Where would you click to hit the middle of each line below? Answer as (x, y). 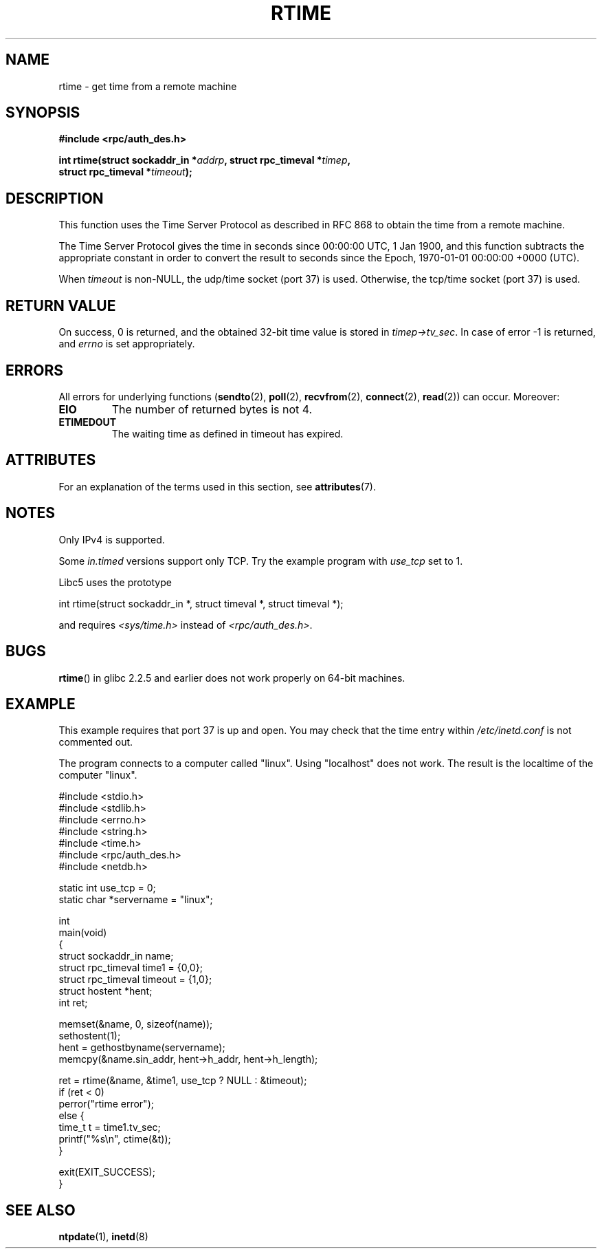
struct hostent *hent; (105, 991)
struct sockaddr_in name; (116, 956)
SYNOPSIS (43, 113)
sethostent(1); (90, 1036)
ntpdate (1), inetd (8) (103, 1237)
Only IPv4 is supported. (112, 539)
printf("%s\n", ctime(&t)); (115, 1139)
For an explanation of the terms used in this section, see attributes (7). (217, 486)
